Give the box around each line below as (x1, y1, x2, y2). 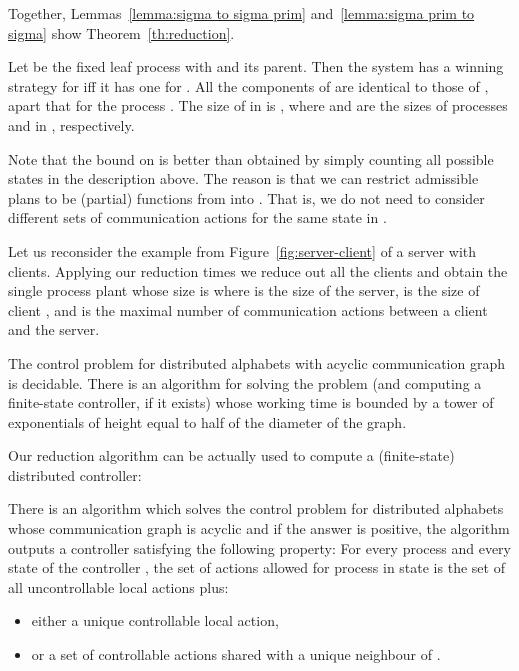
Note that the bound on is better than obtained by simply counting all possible (8, 148, 494, 169)
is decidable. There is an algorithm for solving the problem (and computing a (8, 372, 482, 393)
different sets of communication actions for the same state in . (8, 207, 387, 228)
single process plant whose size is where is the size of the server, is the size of (8, 280, 480, 301)
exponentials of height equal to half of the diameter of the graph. (8, 411, 407, 432)
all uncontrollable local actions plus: (8, 576, 229, 597)
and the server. (8, 319, 100, 340)
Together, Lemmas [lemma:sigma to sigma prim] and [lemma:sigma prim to (8, 3, 475, 23)
